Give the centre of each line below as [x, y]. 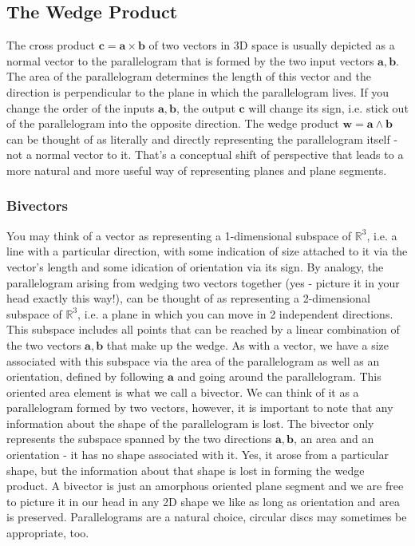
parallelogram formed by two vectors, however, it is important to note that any [200, 408]
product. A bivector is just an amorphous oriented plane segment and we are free [205, 486]
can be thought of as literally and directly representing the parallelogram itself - [202, 138]
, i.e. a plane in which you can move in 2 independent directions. [235, 313]
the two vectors [44, 344]
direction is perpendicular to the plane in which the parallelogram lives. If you [198, 91]
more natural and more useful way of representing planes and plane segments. [197, 170]
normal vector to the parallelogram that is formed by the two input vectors [190, 60]
